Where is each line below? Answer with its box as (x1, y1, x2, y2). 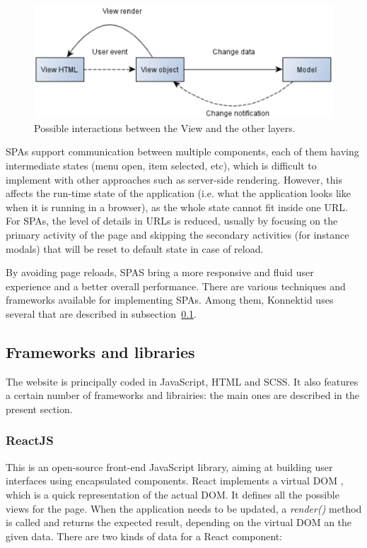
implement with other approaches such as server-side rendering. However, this (6, 172, 342, 186)
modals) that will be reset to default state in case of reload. (6, 241, 264, 256)
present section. (6, 401, 73, 416)
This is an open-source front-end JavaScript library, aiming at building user (6, 459, 333, 474)
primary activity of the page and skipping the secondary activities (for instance (6, 227, 349, 242)
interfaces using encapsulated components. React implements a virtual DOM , (6, 473, 344, 488)
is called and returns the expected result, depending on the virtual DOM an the (6, 515, 352, 530)
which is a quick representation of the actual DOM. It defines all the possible (6, 487, 339, 501)
